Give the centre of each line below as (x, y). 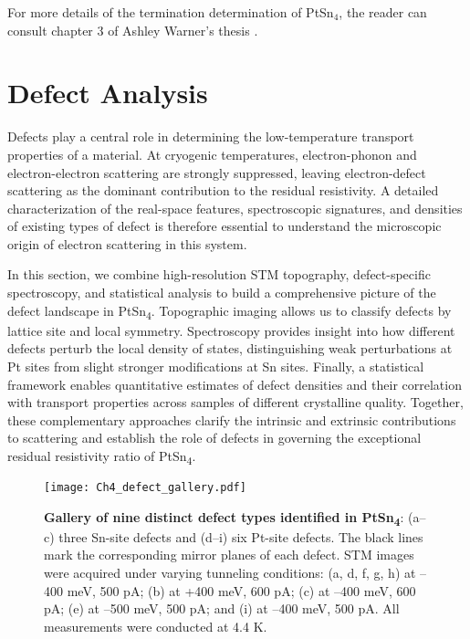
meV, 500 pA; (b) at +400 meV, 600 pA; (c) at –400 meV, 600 (241, 590)
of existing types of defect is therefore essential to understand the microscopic (225, 226)
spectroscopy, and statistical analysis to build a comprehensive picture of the (222, 293)
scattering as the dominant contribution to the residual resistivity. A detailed (223, 190)
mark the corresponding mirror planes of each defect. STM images (229, 555)
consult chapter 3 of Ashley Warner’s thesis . (133, 30)
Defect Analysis (108, 93)
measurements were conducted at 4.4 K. (156, 626)
